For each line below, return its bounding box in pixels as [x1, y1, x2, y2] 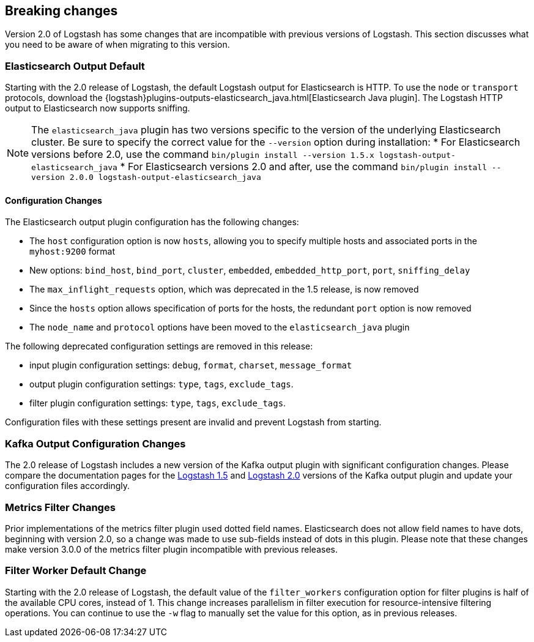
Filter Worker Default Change [5, 564, 147, 577]
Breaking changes [5, 3, 118, 18]
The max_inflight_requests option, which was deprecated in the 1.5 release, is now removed [29, 284, 419, 295]
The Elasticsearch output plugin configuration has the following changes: [5, 217, 299, 228]
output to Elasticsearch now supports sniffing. [5, 103, 190, 114]
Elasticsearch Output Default [5, 59, 145, 72]
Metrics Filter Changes [5, 501, 116, 513]
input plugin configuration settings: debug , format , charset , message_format [29, 360, 352, 371]
